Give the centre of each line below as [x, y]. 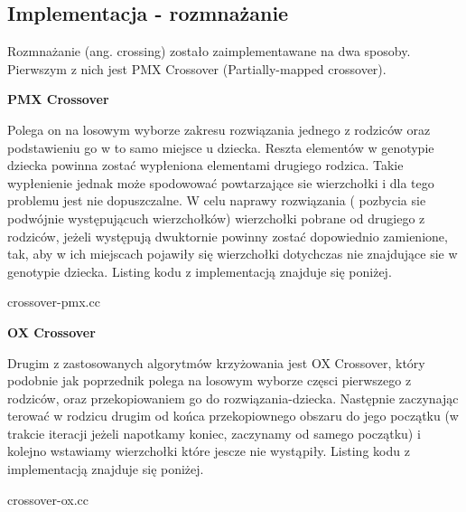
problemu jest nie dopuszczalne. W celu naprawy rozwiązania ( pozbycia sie [217, 200]
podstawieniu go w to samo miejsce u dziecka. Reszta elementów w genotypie [221, 147]
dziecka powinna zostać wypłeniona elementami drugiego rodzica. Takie [205, 165]
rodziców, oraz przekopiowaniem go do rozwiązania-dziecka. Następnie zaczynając [233, 398]
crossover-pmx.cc [54, 302]
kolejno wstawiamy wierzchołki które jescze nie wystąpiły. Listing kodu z [209, 451]
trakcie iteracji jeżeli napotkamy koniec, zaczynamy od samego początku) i [214, 433]
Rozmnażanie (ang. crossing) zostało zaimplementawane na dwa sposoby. [209, 51]
